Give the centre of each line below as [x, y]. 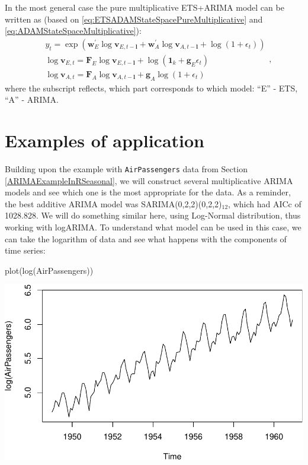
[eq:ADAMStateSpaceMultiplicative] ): [73, 31]
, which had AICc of [265, 203]
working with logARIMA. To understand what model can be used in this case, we [153, 227]
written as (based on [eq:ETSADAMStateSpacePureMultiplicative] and [134, 19]
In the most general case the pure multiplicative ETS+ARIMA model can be [145, 7]
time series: [25, 250]
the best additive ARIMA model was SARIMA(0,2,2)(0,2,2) [113, 203]
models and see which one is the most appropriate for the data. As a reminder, [148, 192]
